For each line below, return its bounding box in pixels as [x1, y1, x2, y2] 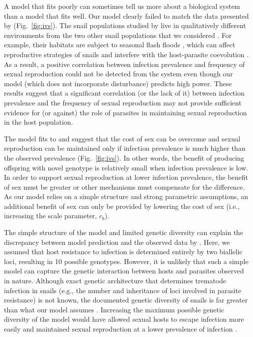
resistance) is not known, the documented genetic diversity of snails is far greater [4, 295, 248, 305]
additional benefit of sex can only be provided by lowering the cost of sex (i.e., [4, 201, 240, 211]
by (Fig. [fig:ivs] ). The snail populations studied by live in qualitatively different [4, 20, 246, 31]
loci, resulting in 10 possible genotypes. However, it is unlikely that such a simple [4, 256, 249, 266]
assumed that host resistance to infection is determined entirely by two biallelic [4, 246, 243, 257]
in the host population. [4, 117, 73, 127]
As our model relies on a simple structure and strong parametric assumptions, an [4, 191, 249, 202]
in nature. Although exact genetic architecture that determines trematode [4, 275, 226, 286]
